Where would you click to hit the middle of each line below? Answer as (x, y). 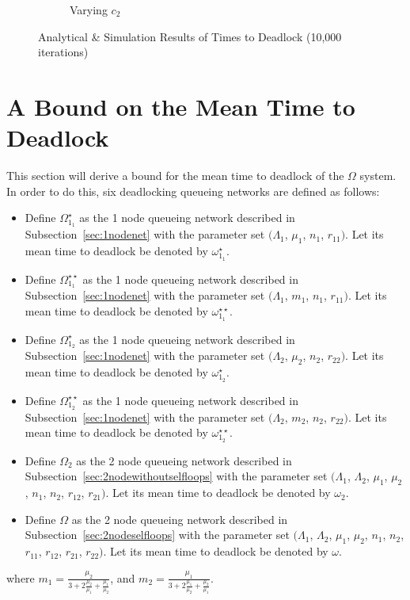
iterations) (63, 52)
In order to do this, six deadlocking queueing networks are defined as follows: (193, 191)
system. (378, 176)
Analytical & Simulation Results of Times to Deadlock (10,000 (190, 36)
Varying (89, 10)
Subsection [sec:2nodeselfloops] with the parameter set (157, 535)
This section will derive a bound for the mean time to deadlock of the (175, 176)
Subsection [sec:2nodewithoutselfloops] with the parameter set (176, 476)
